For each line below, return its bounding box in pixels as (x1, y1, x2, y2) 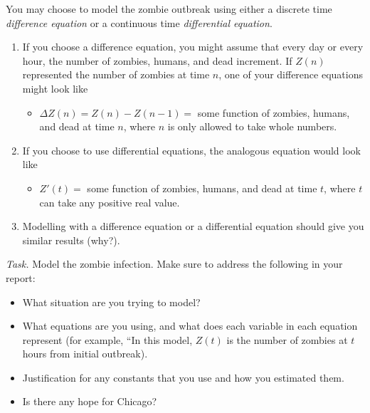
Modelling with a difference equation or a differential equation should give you (22, 219, 364, 234)
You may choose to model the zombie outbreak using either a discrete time (6, 1, 332, 16)
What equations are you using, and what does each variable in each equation (22, 318, 358, 333)
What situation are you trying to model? (22, 294, 201, 309)
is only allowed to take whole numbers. (167, 119, 337, 134)
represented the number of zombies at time (22, 67, 210, 82)
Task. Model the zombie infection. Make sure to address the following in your (6, 256, 343, 271)
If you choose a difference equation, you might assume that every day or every (22, 39, 364, 54)
